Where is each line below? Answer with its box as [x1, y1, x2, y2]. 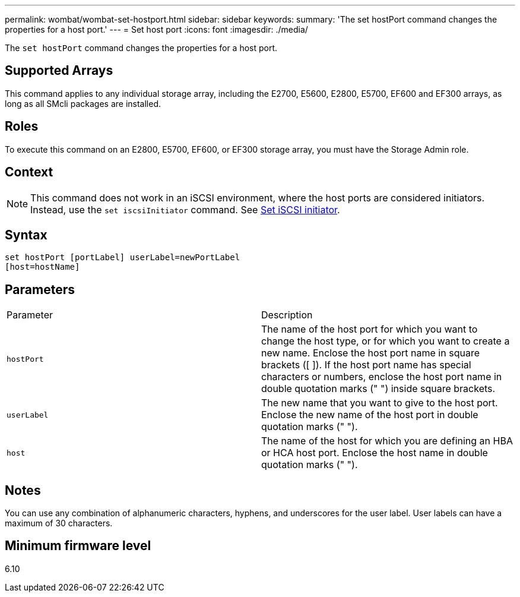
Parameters [5, 282, 75, 297]
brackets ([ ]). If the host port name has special [261, 359, 471, 371]
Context [5, 165, 53, 180]
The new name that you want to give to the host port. [261, 397, 498, 409]
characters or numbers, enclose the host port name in [261, 371, 502, 383]
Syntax [5, 227, 47, 242]
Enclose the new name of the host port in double [261, 409, 478, 421]
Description [261, 309, 313, 321]
